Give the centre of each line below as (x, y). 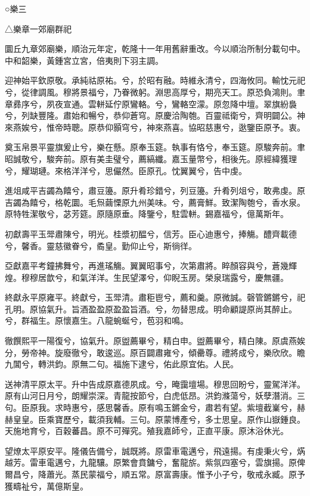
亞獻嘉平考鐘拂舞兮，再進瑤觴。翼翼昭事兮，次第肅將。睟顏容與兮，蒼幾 (147, 266)
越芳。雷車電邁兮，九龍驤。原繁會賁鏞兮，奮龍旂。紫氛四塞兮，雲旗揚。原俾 (155, 462)
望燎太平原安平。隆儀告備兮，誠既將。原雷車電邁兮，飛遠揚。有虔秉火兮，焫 (155, 450)
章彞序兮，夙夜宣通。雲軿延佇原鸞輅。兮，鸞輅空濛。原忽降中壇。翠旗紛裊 (151, 103)
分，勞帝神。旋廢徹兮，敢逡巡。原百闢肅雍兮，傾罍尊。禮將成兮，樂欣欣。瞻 (155, 352)
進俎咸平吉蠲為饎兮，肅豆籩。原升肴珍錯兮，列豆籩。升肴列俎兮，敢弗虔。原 (155, 190)
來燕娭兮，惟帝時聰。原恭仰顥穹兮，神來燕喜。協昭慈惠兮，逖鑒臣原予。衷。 (155, 127)
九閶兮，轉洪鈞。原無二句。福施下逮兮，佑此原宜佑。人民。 (122, 364)
